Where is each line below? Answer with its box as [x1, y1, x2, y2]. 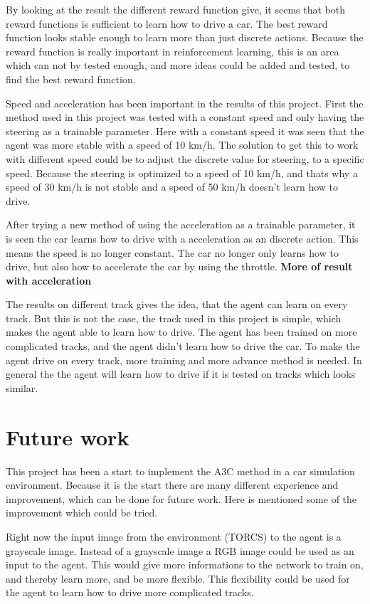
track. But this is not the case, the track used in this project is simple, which [6, 310, 342, 325]
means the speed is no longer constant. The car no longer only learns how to [6, 245, 339, 260]
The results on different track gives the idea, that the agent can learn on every [6, 297, 348, 312]
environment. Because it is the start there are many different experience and [6, 477, 339, 492]
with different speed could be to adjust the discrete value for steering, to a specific [6, 151, 364, 166]
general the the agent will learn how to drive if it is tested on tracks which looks [6, 366, 356, 381]
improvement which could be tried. [6, 505, 158, 520]
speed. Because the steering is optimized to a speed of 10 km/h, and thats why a [6, 165, 358, 180]
